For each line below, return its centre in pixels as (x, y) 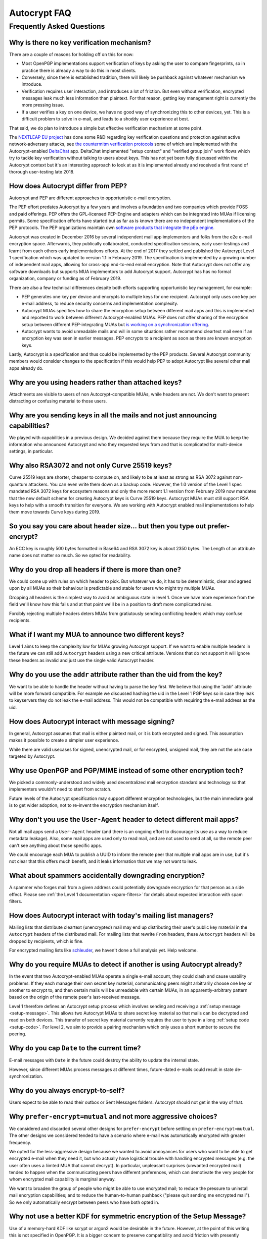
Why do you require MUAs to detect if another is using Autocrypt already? (126, 965)
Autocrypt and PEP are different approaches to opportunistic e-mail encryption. (90, 198)
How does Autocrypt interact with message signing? (92, 721)
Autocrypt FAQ (40, 13)
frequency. (20, 1142)
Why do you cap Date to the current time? (75, 1048)
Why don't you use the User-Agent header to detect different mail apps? (124, 819)
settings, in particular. (31, 451)
